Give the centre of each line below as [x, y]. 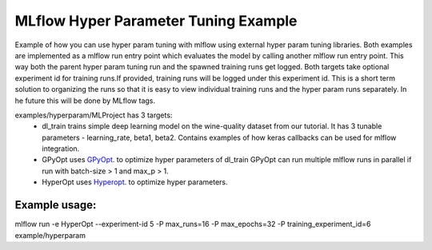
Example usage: [56, 205]
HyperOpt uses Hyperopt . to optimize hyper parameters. [135, 182]
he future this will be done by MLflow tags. [85, 101]
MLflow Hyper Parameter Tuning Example [156, 21]
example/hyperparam [50, 235]
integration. [61, 149]
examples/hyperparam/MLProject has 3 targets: [94, 115]
